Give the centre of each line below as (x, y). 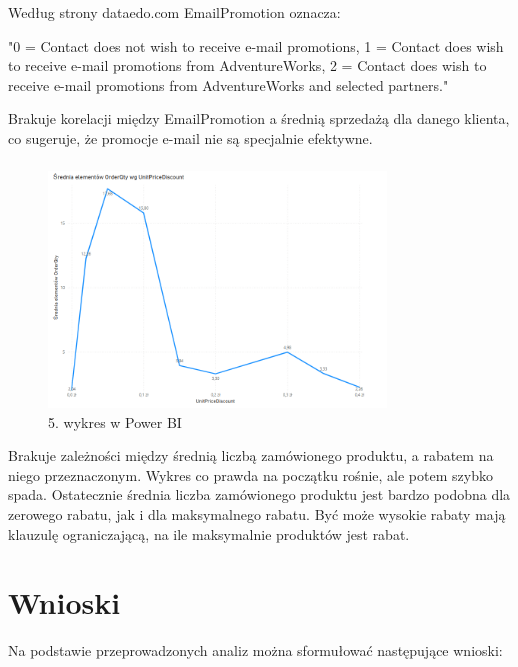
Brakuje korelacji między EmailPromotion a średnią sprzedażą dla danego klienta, (259, 118)
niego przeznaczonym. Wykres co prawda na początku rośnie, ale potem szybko (250, 474)
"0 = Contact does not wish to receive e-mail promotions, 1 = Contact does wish (256, 45)
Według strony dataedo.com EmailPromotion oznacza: (174, 12)
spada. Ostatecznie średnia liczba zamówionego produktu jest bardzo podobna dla (259, 494)
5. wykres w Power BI (115, 421)
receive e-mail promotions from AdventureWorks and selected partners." (228, 84)
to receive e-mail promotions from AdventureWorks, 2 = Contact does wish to (247, 65)
